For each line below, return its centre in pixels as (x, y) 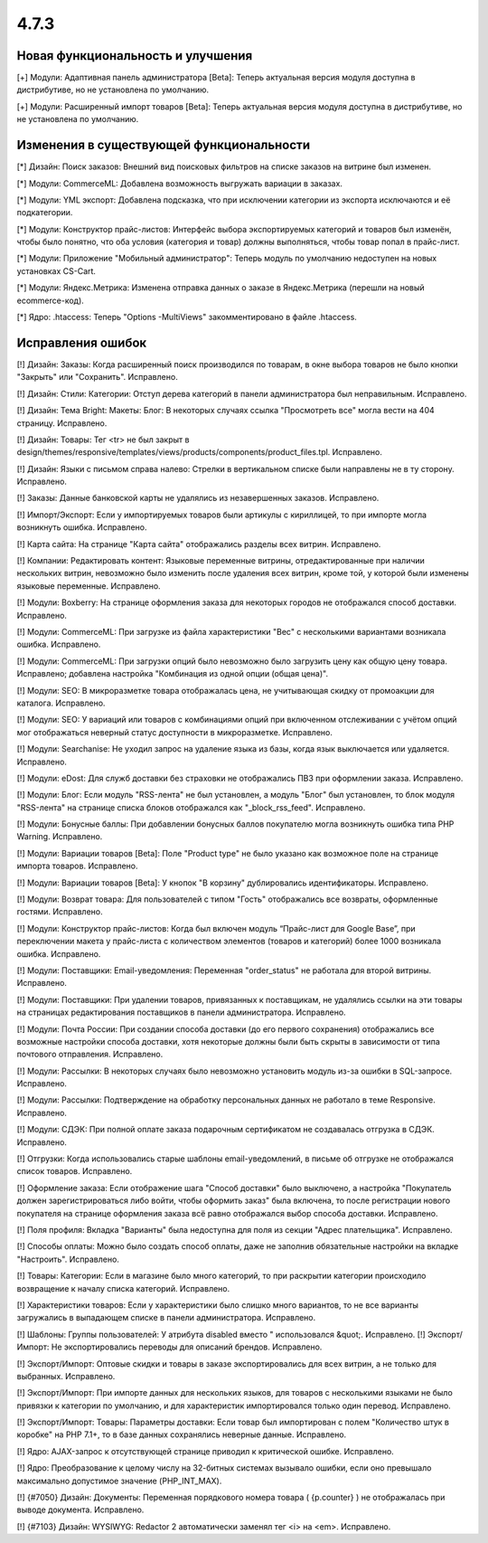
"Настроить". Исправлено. (68, 1259)
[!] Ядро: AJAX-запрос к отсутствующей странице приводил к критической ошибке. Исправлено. (206, 1451)
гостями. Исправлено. (60, 912)
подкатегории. (45, 213)
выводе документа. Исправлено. (80, 1510)
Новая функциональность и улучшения (135, 56)
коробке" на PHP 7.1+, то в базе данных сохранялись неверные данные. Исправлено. (182, 1434)
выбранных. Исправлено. (66, 1376)
